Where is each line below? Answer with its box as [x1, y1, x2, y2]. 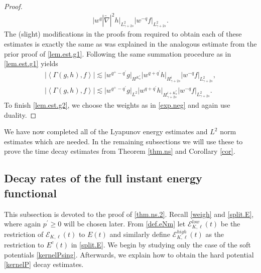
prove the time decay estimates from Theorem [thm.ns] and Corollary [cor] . [4, 146, 235, 156]
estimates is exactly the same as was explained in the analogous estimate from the [4, 38, 257, 49]
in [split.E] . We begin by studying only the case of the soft [71, 239, 251, 249]
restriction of [4, 228, 44, 239]
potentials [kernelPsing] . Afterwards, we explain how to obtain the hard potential [4, 249, 254, 259]
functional [4, 185, 57, 200]
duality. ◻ [4, 109, 37, 120]
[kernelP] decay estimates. [4, 259, 84, 269]
